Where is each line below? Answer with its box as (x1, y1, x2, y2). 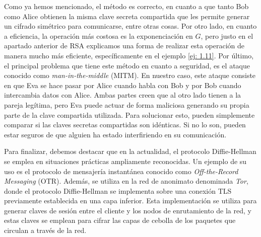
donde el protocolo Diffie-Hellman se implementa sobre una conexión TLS (4, 185, 232, 196)
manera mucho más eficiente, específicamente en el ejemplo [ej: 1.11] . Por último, (4, 50, 254, 60)
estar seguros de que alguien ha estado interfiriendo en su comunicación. (4, 129, 227, 139)
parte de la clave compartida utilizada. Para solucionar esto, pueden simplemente (4, 109, 255, 120)
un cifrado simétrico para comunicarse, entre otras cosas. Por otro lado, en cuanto (4, 21, 257, 31)
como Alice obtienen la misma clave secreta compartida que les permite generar (4, 11, 250, 21)
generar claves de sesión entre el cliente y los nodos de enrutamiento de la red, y (4, 205, 251, 215)
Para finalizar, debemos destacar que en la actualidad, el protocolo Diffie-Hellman (4, 146, 256, 156)
